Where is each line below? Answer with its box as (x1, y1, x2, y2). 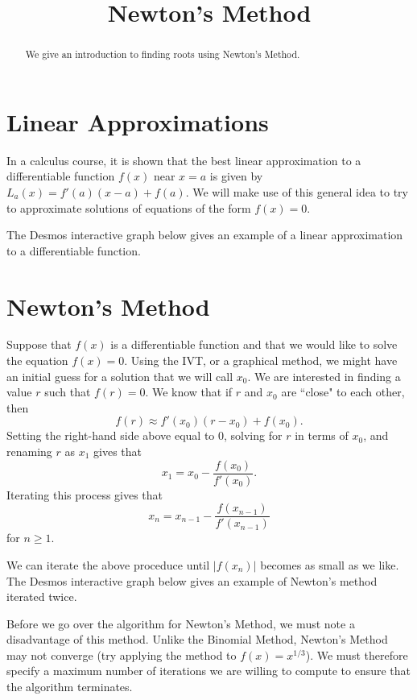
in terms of (295, 427, 349, 444)
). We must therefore (305, 646, 408, 663)
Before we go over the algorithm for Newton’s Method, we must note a (6, 615, 355, 632)
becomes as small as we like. (260, 556, 399, 573)
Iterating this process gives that (6, 486, 163, 503)
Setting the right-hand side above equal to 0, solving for (6, 427, 283, 444)
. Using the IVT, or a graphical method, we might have (124, 352, 398, 369)
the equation (6, 352, 68, 369)
